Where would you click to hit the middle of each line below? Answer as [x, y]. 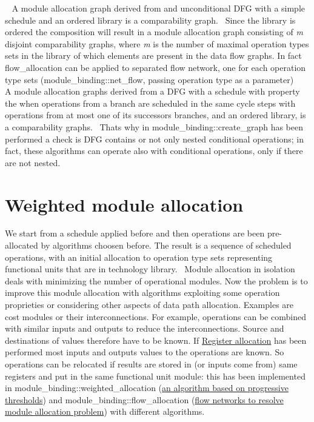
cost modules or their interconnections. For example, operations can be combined [155, 316]
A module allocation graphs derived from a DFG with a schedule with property [152, 91]
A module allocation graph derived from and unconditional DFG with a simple [159, 8]
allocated [22, 245]
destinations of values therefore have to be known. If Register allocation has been [156, 340]
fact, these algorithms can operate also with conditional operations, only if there [154, 151]
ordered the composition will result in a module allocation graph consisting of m [154, 32]
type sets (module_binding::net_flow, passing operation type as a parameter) [149, 79]
